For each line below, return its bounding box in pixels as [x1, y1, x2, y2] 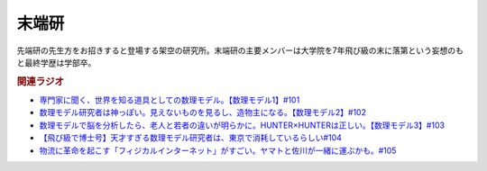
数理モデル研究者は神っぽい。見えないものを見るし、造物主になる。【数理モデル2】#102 [39, 107, 367, 118]
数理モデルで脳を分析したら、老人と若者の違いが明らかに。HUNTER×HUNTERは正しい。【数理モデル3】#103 [39, 120, 446, 130]
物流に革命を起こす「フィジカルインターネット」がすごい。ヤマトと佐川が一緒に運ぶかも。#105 [39, 145, 397, 156]
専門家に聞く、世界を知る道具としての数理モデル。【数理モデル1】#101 [39, 94, 300, 105]
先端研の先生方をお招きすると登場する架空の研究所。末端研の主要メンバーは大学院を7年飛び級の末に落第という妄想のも [16, 45, 464, 56]
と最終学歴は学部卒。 [16, 57, 96, 67]
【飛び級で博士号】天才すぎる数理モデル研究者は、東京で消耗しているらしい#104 [39, 132, 343, 143]
